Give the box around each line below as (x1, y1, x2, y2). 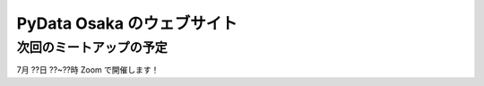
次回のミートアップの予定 (16, 39, 168, 56)
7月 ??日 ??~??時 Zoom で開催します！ (16, 64, 160, 75)
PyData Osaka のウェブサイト (16, 13, 238, 33)
